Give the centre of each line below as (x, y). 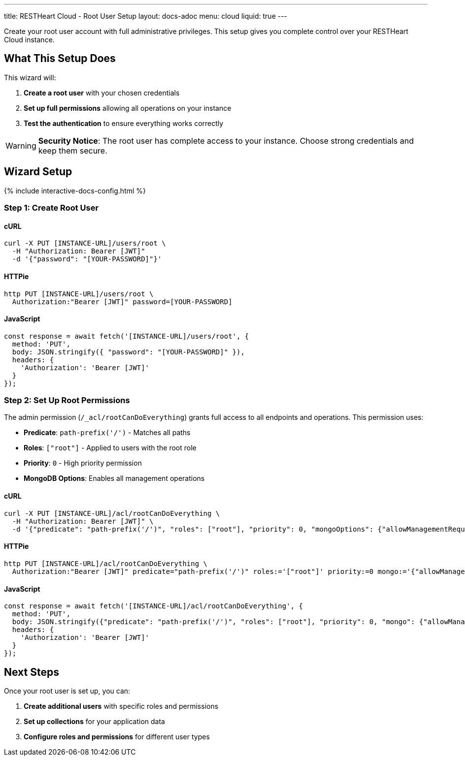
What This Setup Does (60, 59)
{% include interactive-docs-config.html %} (75, 190)
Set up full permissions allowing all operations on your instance (128, 108)
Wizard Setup (38, 172)
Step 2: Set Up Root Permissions (67, 400)
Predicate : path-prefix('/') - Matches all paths (107, 433)
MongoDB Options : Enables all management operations (114, 478)
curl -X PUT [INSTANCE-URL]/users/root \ (85, 243)
